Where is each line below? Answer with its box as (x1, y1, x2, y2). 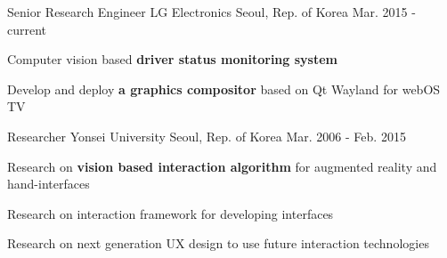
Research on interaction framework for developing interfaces (7, 204, 334, 222)
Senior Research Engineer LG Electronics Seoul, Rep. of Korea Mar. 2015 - (7, 3, 416, 20)
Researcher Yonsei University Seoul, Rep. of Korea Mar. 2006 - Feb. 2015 (7, 126, 406, 145)
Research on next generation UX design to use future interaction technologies (7, 234, 429, 253)
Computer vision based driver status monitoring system (7, 50, 337, 69)
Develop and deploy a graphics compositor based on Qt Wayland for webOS (7, 79, 441, 98)
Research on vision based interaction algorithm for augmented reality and (7, 157, 437, 175)
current (7, 20, 47, 38)
